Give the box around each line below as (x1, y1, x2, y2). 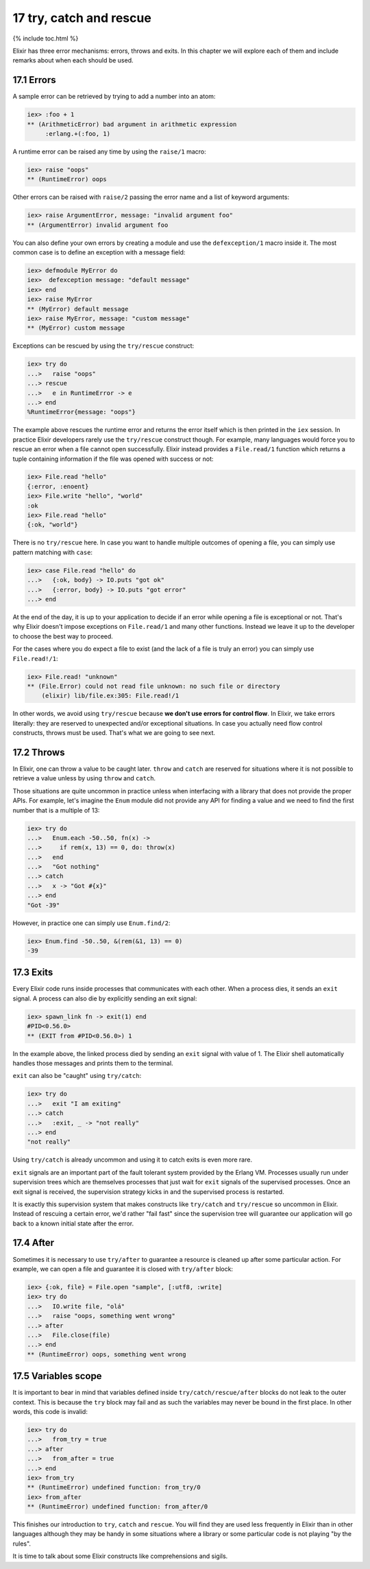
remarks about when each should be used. (12, 56, 134, 64)
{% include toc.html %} (12, 34, 79, 43)
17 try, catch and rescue (12, 10, 152, 25)
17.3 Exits (12, 967, 53, 979)
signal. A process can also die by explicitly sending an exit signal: (12, 994, 197, 1003)
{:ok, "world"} (27, 521, 78, 529)
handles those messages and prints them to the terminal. (12, 1059, 174, 1068)
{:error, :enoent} (27, 482, 89, 490)
